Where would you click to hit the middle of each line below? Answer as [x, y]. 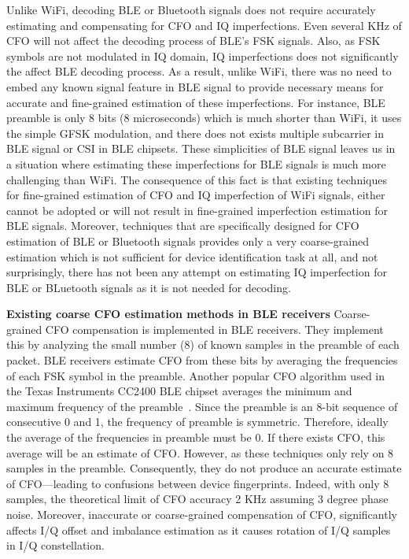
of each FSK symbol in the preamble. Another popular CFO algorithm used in [196, 375]
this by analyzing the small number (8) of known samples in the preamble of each [203, 344]
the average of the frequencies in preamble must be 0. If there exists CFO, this [196, 437]
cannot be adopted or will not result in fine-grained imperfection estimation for [197, 210]
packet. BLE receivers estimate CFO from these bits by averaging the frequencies [202, 360]
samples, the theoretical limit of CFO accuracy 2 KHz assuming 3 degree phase [197, 499]
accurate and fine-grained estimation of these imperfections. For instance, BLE [196, 102]
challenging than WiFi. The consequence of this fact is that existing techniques [197, 179]
